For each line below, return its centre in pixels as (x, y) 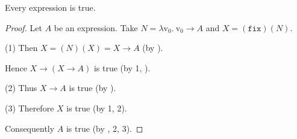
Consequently (30, 128)
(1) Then (21, 48)
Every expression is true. (50, 7)
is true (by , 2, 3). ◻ (105, 128)
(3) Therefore (30, 108)
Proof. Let (23, 27)
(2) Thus (21, 88)
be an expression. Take (96, 27)
